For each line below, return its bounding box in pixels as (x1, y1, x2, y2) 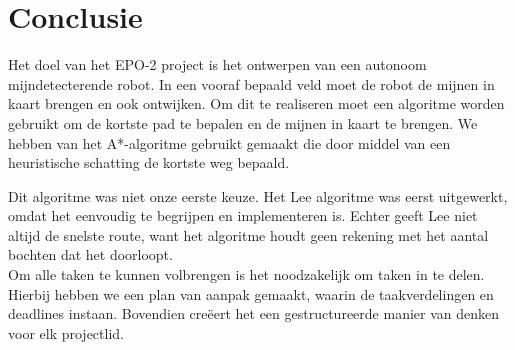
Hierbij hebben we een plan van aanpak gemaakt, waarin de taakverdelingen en (8, 283, 494, 304)
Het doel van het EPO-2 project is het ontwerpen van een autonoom (8, 54, 427, 75)
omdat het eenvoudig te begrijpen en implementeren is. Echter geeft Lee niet (8, 205, 478, 226)
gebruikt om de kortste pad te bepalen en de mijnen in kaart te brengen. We (8, 112, 478, 133)
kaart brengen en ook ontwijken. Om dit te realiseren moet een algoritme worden (8, 93, 505, 114)
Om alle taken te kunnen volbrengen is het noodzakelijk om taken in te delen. (8, 264, 485, 285)
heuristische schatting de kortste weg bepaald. (8, 152, 290, 173)
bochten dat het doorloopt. (8, 244, 173, 265)
